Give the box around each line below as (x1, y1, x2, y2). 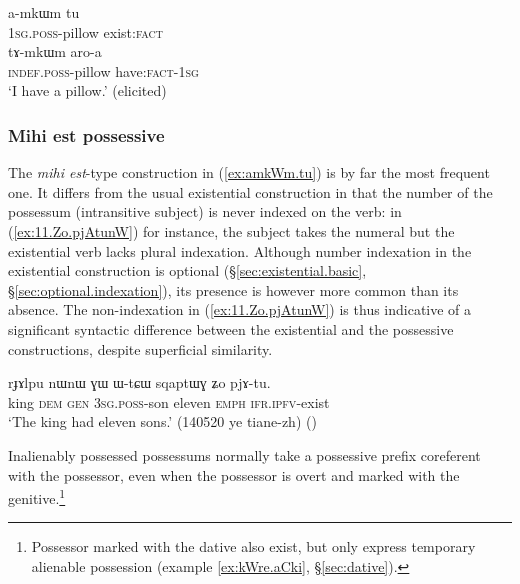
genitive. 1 (8, 485, 66, 508)
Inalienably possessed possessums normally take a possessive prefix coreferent (8, 444, 481, 465)
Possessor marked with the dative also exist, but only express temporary (31, 536, 476, 557)
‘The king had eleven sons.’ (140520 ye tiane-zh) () (8, 411, 317, 432)
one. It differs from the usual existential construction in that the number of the (8, 181, 493, 202)
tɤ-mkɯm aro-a (8, 41, 102, 62)
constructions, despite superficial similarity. (8, 338, 273, 359)
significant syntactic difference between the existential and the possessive (8, 318, 454, 339)
